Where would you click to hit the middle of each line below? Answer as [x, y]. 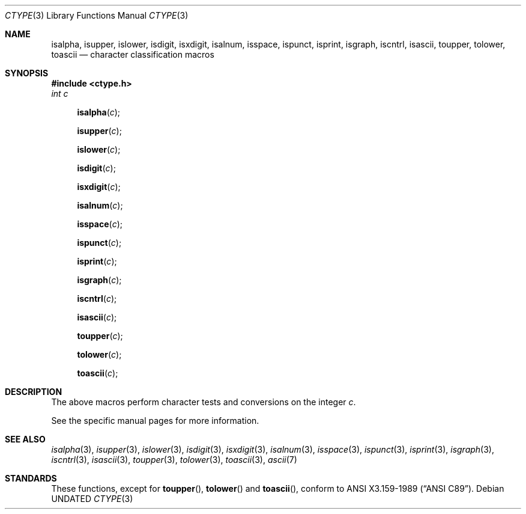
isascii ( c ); [97, 317]
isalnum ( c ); [100, 205]
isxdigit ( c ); [99, 187]
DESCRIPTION [34, 392]
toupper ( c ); [100, 336]
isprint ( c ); [97, 261]
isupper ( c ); [99, 131]
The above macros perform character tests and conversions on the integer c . [204, 402]
